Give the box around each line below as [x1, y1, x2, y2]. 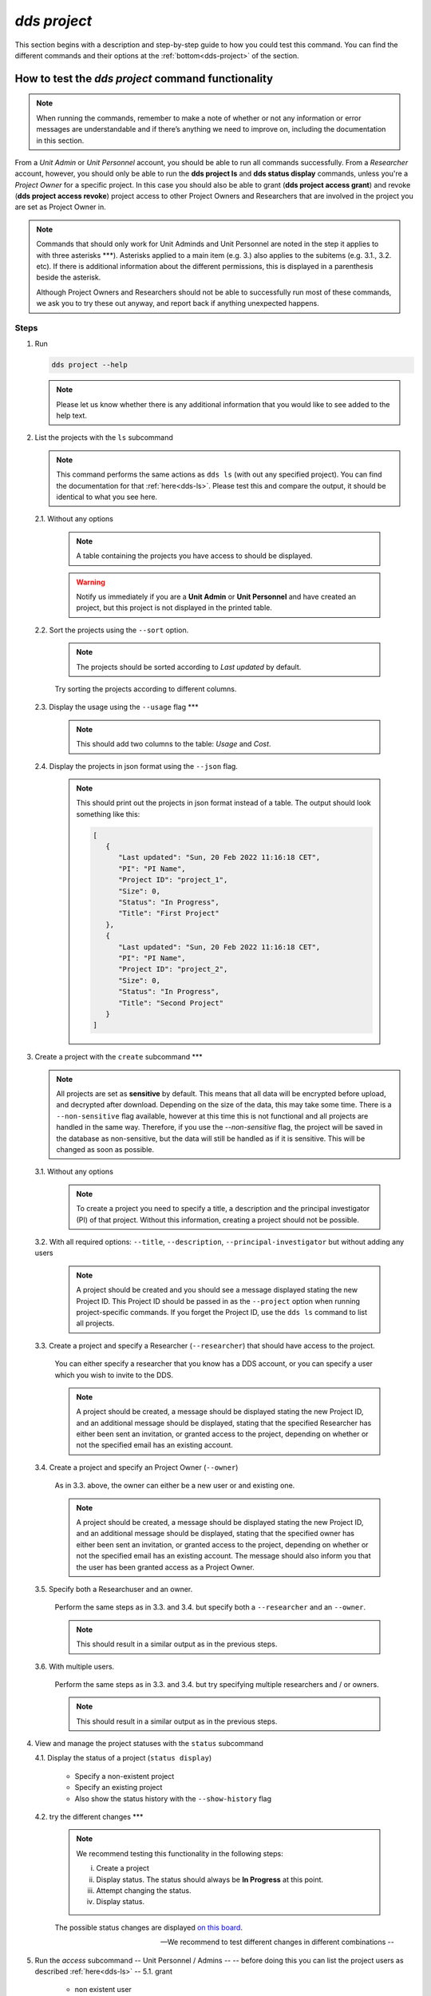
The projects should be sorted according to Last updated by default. [76, 662, 302, 671]
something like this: [76, 809, 140, 818]
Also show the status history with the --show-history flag [74, 1793, 271, 1804]
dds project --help [51, 360, 128, 370]
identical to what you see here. [56, 492, 158, 502]
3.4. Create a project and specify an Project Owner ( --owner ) [34, 1462, 239, 1472]
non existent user [74, 1985, 132, 1994]
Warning [76, 577, 105, 587]
